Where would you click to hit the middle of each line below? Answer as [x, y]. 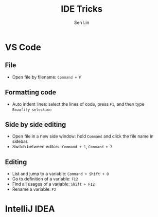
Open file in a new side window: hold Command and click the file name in [83, 136]
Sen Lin [82, 22]
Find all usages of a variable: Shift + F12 [53, 184]
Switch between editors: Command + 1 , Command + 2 [62, 147]
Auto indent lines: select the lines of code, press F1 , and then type [78, 104]
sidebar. [20, 141]
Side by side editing [35, 125]
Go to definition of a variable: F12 [45, 179]
